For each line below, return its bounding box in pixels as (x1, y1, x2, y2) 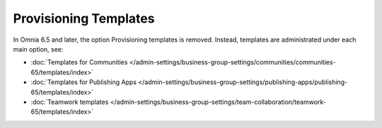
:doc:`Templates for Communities (30, 58, 128, 66)
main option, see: (13, 45, 64, 53)
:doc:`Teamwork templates (30, 98, 109, 106)
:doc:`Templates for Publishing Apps (30, 78, 137, 86)
